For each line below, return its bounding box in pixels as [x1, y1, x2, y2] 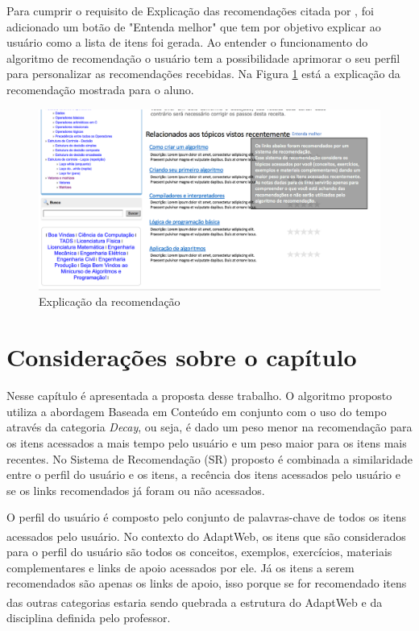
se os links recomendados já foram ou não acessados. [6, 481, 265, 498]
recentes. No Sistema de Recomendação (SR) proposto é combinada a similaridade [6, 450, 413, 467]
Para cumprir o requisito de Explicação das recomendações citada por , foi [6, 2, 374, 19]
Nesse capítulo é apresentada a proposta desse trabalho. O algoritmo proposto [6, 387, 392, 404]
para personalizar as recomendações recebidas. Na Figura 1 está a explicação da [6, 65, 400, 82]
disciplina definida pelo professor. [6, 609, 171, 626]
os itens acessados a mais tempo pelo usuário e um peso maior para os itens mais [6, 434, 407, 451]
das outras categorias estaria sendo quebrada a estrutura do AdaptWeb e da [6, 593, 383, 610]
